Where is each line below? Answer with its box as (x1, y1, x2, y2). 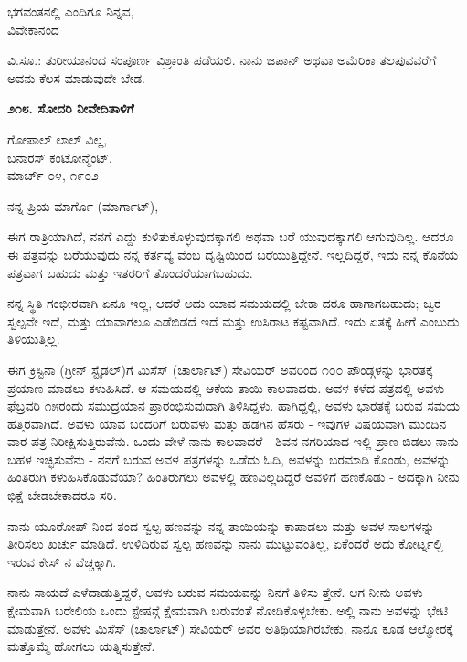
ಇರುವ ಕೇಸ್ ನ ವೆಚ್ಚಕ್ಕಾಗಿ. (7, 551, 117, 571)
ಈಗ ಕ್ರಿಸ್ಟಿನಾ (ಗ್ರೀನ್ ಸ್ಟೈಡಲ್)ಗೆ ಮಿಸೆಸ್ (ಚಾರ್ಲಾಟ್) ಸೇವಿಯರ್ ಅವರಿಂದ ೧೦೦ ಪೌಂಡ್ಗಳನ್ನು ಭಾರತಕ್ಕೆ (7, 359, 433, 379)
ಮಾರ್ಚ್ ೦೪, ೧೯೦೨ (7, 165, 99, 185)
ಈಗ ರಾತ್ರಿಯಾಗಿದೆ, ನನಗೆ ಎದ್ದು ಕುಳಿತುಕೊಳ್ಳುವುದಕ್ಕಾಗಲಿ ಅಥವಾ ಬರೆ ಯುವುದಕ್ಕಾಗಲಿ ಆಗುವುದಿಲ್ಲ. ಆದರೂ (7, 227, 454, 246)
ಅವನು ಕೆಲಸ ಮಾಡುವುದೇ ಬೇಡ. (7, 68, 145, 87)
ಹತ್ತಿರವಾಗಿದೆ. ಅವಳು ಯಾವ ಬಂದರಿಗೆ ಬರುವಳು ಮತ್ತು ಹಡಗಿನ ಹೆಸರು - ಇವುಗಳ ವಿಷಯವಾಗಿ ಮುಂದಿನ (7, 413, 447, 432)
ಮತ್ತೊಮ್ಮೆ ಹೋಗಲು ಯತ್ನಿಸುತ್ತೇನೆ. (7, 636, 155, 656)
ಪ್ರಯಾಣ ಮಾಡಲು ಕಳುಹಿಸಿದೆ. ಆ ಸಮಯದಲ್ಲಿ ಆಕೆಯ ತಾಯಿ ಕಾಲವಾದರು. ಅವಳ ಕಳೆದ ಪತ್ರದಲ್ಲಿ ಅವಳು (7, 378, 445, 397)
